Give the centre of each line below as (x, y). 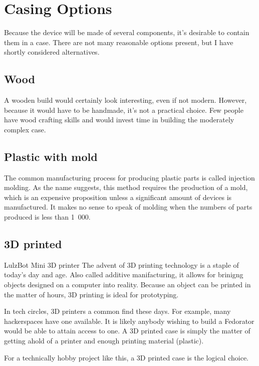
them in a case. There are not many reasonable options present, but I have (119, 42)
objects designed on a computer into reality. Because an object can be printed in (127, 285)
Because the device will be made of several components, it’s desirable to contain (127, 32)
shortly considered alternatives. (52, 52)
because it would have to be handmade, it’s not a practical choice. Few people (124, 110)
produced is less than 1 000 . (47, 217)
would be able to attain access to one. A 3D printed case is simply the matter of (127, 331)
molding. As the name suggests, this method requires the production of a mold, (126, 187)
